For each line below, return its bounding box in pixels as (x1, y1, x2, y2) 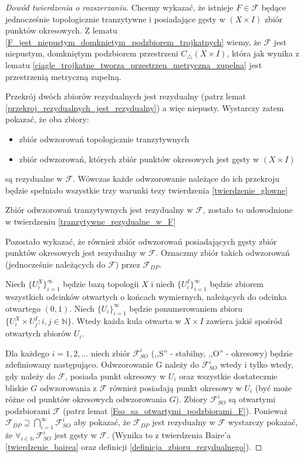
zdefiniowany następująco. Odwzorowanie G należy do (5, 358, 199, 371)
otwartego (5, 302, 40, 314)
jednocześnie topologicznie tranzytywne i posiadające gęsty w (5, 12, 225, 25)
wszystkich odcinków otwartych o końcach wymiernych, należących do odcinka (5, 291, 287, 303)
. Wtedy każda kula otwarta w (71, 315, 181, 327)
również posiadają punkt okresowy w (109, 381, 242, 393)
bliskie (5, 381, 28, 393)
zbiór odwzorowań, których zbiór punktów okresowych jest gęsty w (19, 152, 259, 165)
